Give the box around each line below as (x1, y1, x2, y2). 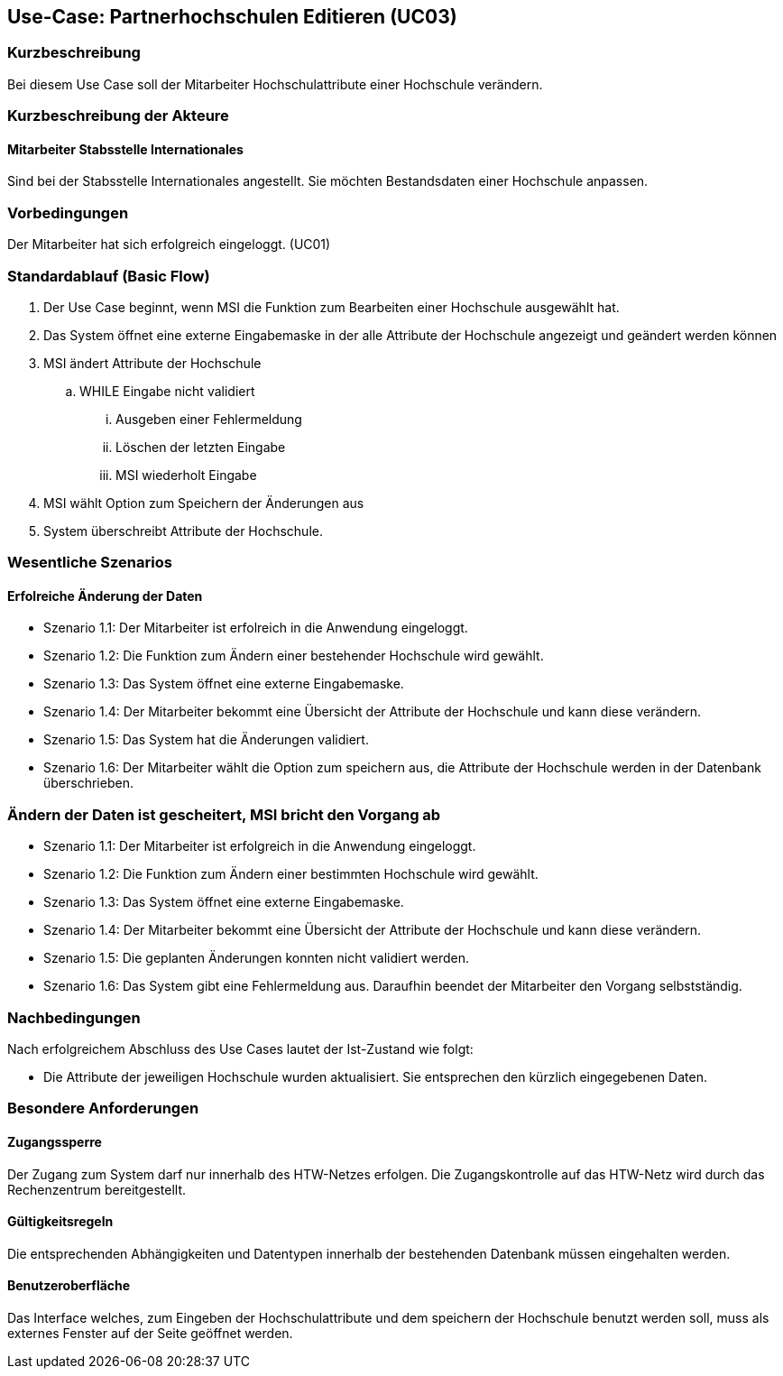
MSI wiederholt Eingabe (115, 466, 257, 483)
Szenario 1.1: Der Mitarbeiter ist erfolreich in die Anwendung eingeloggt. (43, 620, 468, 636)
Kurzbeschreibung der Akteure (7, 106, 229, 125)
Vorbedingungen (7, 203, 129, 222)
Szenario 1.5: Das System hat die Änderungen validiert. (43, 732, 369, 748)
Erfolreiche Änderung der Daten (7, 587, 203, 604)
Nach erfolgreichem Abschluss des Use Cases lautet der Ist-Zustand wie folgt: (7, 1040, 474, 1057)
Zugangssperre (7, 1133, 102, 1150)
